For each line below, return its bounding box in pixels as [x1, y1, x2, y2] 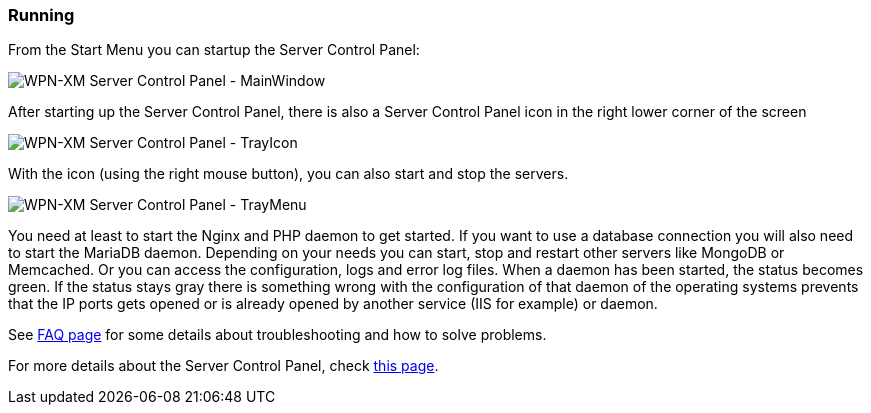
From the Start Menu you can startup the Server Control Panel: [8, 41, 420, 59]
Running [8, 5, 75, 25]
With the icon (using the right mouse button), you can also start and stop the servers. [8, 165, 569, 183]
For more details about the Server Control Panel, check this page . [8, 357, 439, 375]
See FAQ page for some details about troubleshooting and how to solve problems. [8, 326, 547, 344]
